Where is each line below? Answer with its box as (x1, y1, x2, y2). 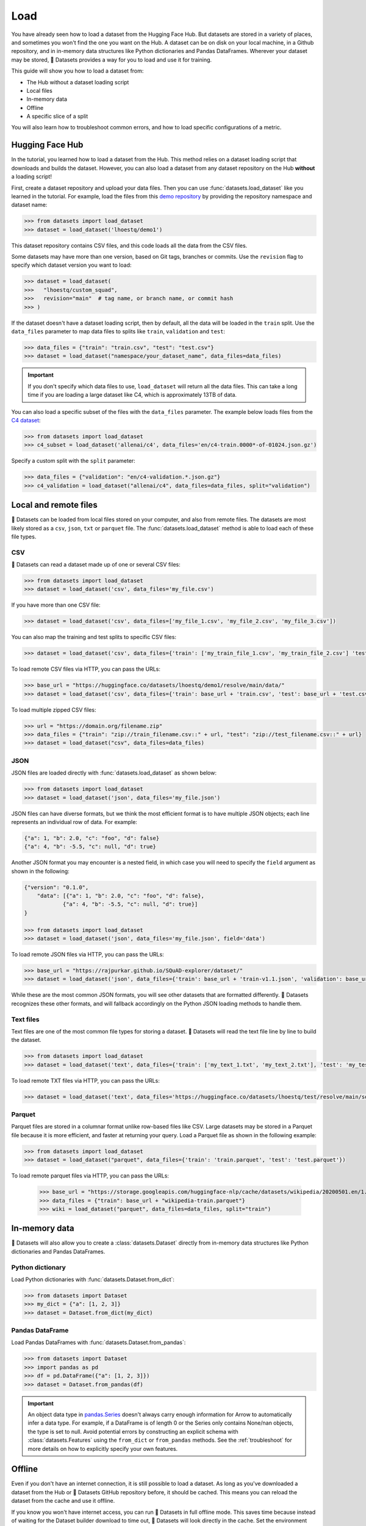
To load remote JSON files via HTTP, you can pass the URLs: (11, 951, 164, 958)
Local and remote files (11, 500, 98, 510)
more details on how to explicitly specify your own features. (27, 1445, 178, 1452)
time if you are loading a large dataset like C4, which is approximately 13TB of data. (27, 391, 237, 399)
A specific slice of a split (26, 113, 88, 120)
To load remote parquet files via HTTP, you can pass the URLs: (11, 1172, 169, 1179)
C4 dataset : (11, 416, 41, 424)
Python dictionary (11, 1263, 66, 1271)
